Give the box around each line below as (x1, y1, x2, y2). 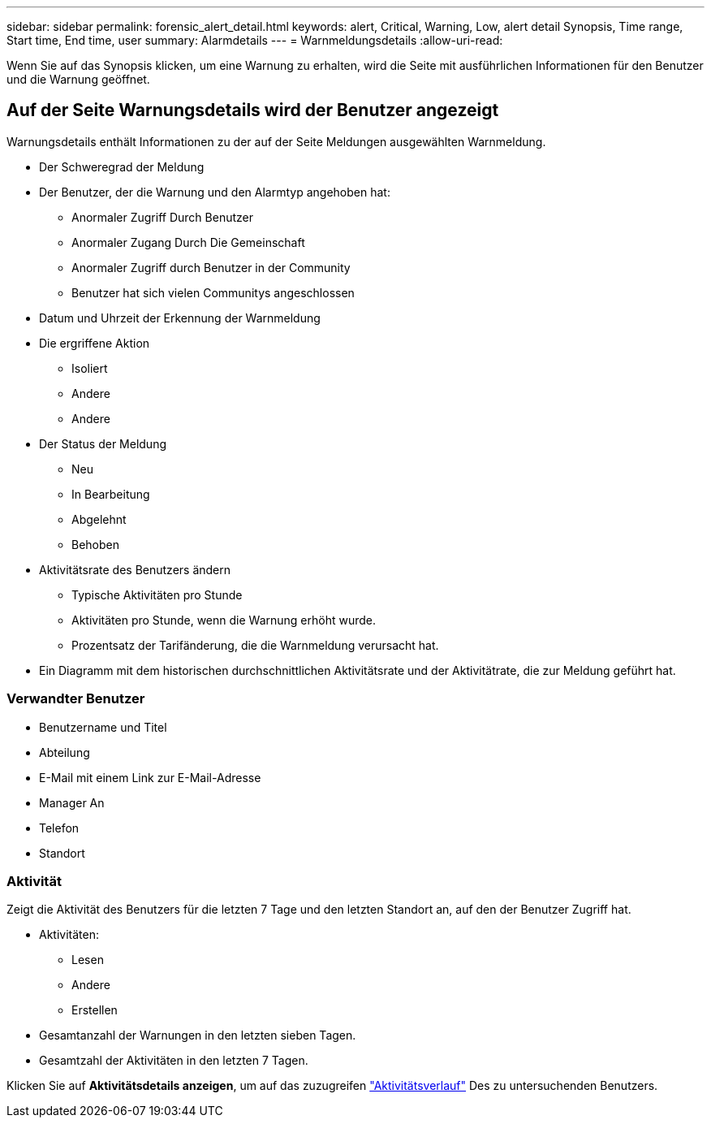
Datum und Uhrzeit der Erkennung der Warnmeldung (39, 310, 321, 325)
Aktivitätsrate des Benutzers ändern (39, 562, 231, 577)
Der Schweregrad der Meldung (39, 159, 205, 174)
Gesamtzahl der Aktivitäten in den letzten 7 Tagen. (39, 1053, 308, 1068)
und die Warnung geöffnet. (6, 72, 150, 86)
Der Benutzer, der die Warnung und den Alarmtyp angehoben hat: (39, 184, 390, 199)
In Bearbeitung (71, 486, 150, 501)
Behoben (71, 537, 120, 551)
